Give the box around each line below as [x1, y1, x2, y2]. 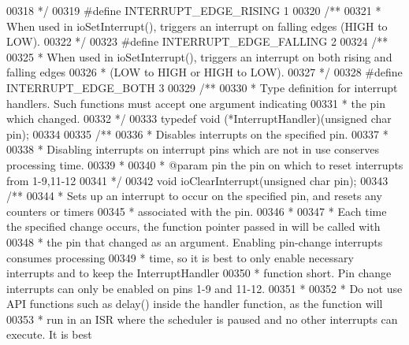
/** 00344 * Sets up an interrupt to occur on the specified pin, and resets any [6, 187, 382, 204]
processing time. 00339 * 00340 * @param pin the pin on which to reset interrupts [6, 156, 403, 172]
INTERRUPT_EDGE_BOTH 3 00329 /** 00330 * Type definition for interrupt [6, 79, 398, 95]
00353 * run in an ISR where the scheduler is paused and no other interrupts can [6, 310, 398, 327]
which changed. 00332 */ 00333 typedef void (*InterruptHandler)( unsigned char [6, 110, 392, 127]
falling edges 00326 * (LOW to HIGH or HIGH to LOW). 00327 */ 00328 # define [6, 64, 403, 80]
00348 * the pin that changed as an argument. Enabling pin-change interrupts [6, 233, 383, 250]
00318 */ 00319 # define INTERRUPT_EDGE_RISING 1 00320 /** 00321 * [6, 2, 381, 18]
